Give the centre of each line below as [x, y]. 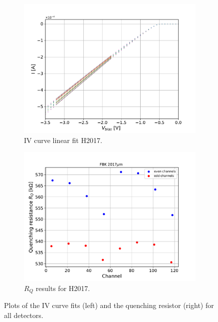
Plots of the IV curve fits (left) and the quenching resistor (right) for [109, 305]
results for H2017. [63, 288]
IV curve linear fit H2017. [63, 140]
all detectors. [24, 315]
